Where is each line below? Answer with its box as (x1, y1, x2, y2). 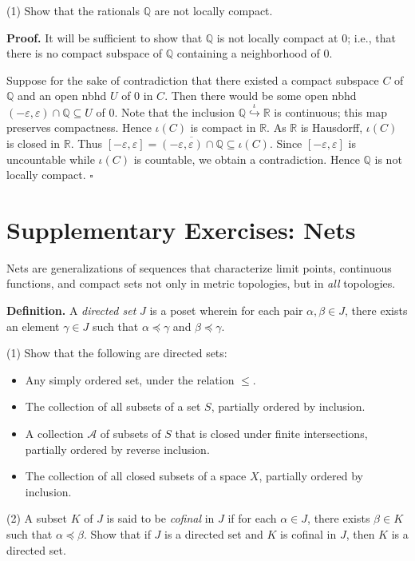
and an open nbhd (18, 87, 107, 104)
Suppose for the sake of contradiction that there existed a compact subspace (6, 71, 379, 88)
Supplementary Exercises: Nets (6, 213, 356, 245)
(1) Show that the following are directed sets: (6, 344, 227, 361)
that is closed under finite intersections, (175, 425, 368, 442)
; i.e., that (347, 29, 396, 46)
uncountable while (6, 150, 95, 167)
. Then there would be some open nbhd (164, 87, 357, 104)
